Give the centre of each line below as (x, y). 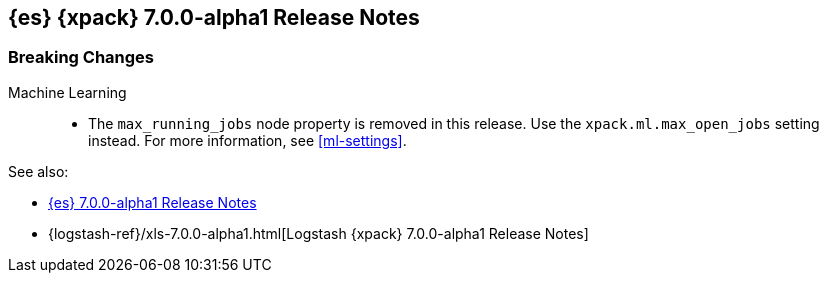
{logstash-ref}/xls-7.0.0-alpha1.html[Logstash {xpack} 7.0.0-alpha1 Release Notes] (318, 233)
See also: (38, 171)
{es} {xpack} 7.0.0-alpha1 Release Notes (214, 17)
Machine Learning (67, 92)
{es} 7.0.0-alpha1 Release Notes (152, 202)
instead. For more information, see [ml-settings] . (247, 140)
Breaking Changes (81, 57)
